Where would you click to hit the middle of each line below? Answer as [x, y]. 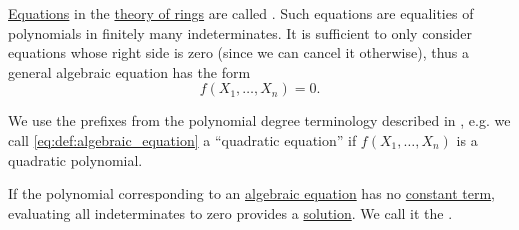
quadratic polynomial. [75, 159]
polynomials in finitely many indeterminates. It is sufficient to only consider [240, 32]
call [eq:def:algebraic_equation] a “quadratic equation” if [182, 139]
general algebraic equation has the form [129, 71]
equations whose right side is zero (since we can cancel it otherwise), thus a [239, 52]
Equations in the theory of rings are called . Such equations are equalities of [241, 13]
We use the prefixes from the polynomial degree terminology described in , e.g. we [259, 120]
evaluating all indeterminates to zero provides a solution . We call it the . [230, 212]
